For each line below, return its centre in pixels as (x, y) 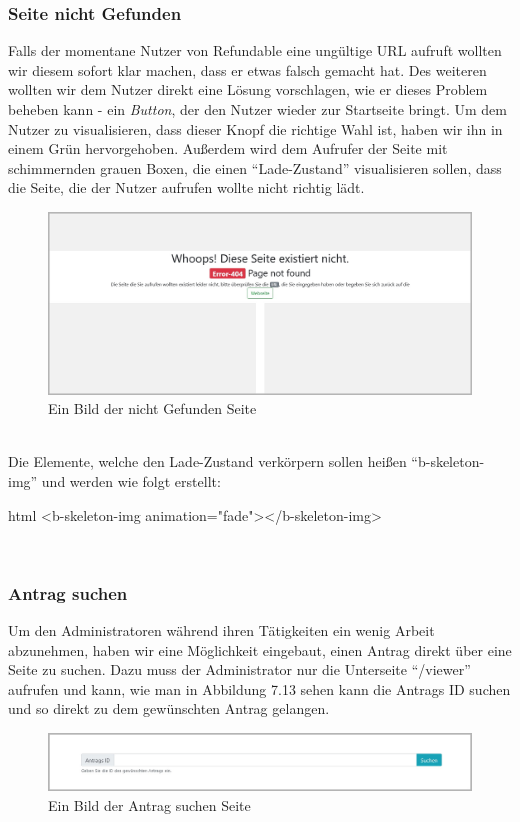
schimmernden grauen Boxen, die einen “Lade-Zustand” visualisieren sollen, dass (255, 167)
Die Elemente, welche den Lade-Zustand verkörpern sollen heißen (207, 461)
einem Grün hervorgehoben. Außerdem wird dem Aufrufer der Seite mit (228, 148)
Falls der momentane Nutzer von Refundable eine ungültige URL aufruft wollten (255, 50)
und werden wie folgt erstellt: (131, 480)
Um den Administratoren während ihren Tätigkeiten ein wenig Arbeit (221, 629)
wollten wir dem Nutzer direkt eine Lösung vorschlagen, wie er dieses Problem (248, 89)
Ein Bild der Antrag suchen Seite (149, 804)
